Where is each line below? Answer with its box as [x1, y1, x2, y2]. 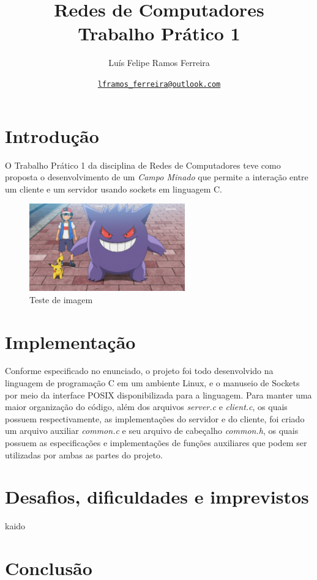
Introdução [5, 123, 99, 148]
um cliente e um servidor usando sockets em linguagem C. [5, 182, 222, 195]
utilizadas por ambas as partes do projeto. [5, 448, 163, 461]
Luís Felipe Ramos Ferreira [108, 56, 210, 69]
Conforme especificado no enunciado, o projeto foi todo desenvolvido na [5, 364, 274, 377]
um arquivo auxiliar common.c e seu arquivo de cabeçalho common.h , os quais [5, 424, 299, 437]
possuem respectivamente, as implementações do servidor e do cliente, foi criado [5, 412, 305, 425]
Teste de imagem [29, 293, 93, 306]
